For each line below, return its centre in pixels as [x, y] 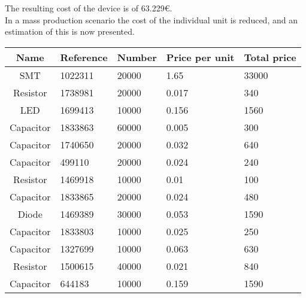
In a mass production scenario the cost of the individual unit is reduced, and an [151, 19]
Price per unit [200, 57]
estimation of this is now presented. [70, 31]
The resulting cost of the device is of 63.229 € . [89, 8]
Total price [270, 57]
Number [137, 57]
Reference [84, 57]
